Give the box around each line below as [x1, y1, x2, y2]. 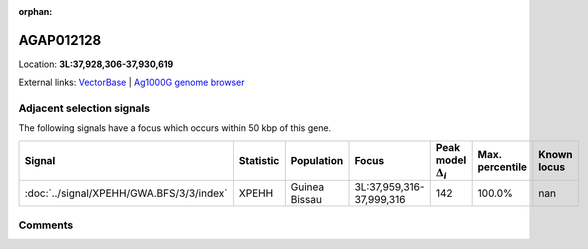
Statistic [238, 154, 280, 168]
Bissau [290, 193, 322, 207]
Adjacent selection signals [18, 101, 150, 115]
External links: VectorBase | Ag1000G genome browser [18, 76, 245, 89]
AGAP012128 [18, 31, 102, 49]
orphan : [18, 6, 53, 17]
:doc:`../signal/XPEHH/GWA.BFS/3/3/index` [24, 186, 228, 200]
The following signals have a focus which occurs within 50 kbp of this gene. [18, 122, 332, 134]
